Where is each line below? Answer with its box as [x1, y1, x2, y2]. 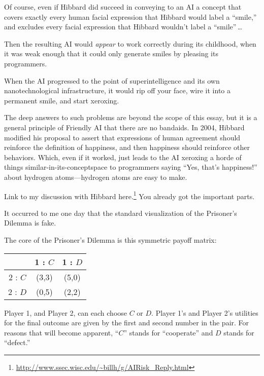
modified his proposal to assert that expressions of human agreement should [4, 132, 241, 142]
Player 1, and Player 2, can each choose [4, 307, 127, 318]
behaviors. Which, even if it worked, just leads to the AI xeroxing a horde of [4, 152, 242, 162]
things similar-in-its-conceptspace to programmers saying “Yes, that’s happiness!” [4, 162, 257, 172]
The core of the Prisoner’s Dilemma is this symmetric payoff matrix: [4, 234, 217, 245]
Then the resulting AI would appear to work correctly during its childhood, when [4, 38, 256, 49]
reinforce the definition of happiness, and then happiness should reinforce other [4, 142, 250, 153]
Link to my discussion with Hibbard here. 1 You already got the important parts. [4, 189, 255, 201]
